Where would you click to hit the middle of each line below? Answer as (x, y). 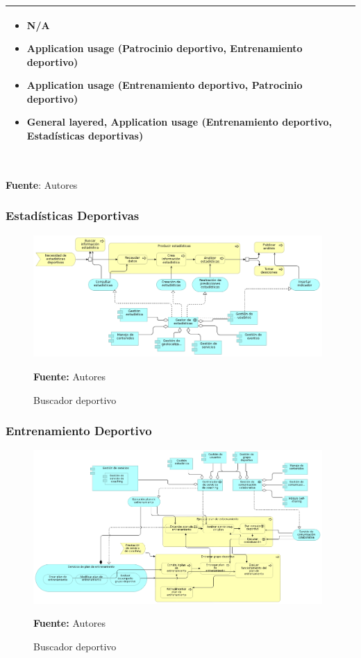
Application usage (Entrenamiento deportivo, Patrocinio (165, 85)
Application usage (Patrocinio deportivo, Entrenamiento (165, 48)
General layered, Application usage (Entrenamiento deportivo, (179, 122)
